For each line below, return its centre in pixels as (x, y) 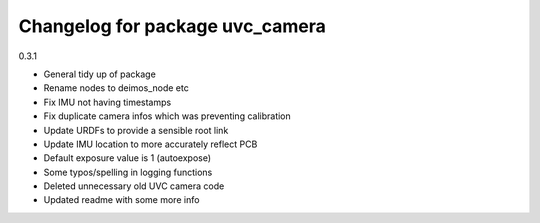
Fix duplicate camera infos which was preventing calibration (167, 116)
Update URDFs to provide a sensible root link (136, 130)
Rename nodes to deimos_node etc (116, 88)
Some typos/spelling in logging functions (128, 172)
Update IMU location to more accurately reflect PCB (150, 144)
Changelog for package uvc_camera (172, 26)
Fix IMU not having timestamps (107, 102)
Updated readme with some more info (121, 200)
